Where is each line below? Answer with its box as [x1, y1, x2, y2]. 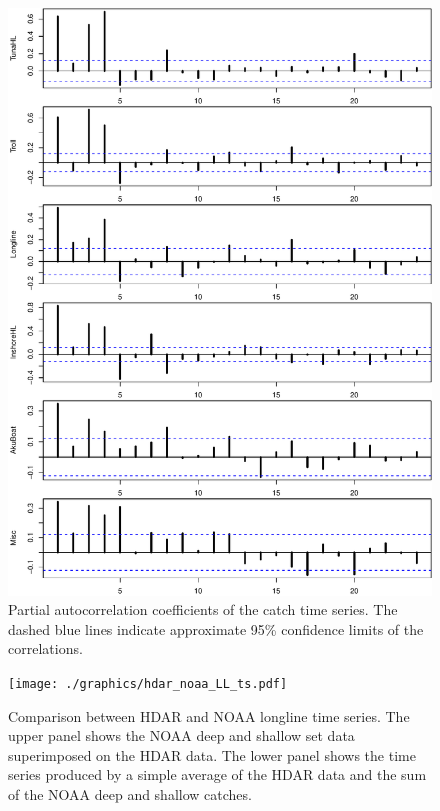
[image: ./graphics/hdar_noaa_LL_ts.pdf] [8, 676, 288, 691]
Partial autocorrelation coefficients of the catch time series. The [8, 599, 398, 620]
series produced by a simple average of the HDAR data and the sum [8, 764, 427, 785]
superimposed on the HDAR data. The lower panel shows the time [8, 744, 416, 765]
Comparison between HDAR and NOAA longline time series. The [8, 705, 410, 726]
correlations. [8, 638, 83, 659]
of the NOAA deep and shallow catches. [8, 783, 252, 804]
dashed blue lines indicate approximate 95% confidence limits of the [8, 618, 424, 639]
